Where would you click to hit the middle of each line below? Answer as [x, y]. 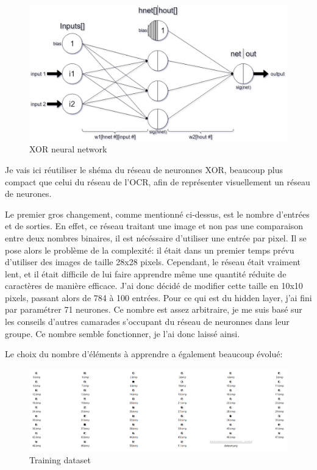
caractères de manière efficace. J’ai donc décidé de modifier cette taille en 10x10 [154, 286]
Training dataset [60, 459]
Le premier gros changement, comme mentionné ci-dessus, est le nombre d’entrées [157, 214]
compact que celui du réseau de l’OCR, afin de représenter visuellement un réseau [158, 181]
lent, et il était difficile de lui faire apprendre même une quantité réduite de [146, 273]
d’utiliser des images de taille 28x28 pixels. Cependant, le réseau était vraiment [153, 262]
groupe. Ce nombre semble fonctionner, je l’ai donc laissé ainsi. [123, 333]
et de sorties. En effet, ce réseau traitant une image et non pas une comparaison [154, 226]
